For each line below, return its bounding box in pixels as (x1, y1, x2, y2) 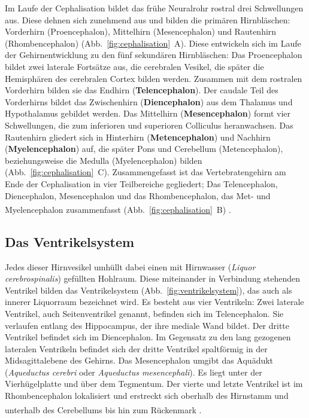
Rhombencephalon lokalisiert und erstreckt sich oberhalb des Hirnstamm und (5, 389, 289, 402)
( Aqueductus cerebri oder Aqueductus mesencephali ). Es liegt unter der (5, 365, 262, 378)
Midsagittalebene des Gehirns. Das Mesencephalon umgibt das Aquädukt (5, 354, 274, 367)
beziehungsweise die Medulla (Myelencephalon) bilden (5, 154, 202, 166)
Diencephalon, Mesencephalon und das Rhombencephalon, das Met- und (5, 189, 271, 202)
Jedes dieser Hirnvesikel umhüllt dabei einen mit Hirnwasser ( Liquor (5, 260, 256, 273)
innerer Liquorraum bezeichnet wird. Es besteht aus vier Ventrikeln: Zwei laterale (5, 295, 304, 308)
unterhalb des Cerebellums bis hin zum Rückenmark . (5, 403, 202, 416)
